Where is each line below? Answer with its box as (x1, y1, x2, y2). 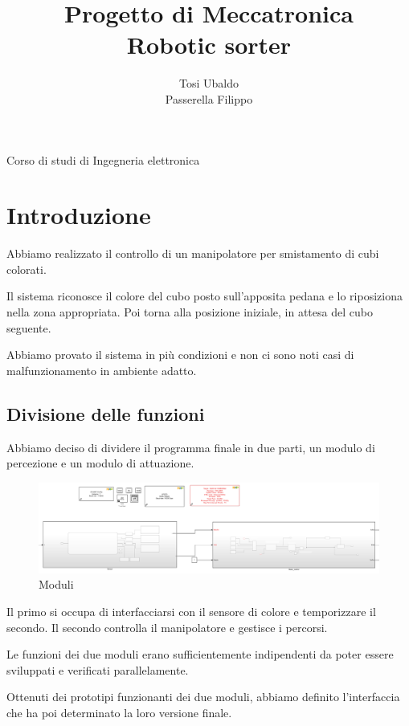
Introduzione (6, 198, 151, 231)
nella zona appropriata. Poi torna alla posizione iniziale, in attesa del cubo (6, 304, 373, 320)
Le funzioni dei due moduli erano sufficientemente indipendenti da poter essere (6, 646, 394, 663)
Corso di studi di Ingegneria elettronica (6, 151, 200, 168)
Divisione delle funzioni (6, 401, 205, 426)
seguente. (6, 319, 51, 336)
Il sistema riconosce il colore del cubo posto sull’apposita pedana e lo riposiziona (6, 288, 403, 304)
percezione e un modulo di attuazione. (6, 455, 194, 471)
